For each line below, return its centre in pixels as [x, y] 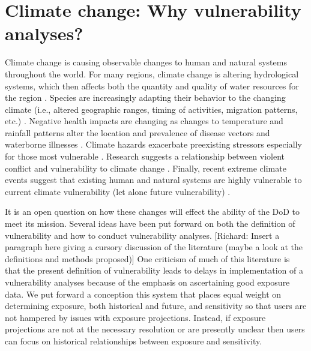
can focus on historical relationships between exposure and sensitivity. [134, 340]
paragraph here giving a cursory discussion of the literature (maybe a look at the [154, 247]
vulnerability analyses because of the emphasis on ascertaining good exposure [147, 282]
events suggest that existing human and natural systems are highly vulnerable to [153, 180]
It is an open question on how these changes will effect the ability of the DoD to [152, 211]
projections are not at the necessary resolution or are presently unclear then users [155, 329]
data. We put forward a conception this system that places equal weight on [143, 294]
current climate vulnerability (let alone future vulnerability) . [118, 191]
